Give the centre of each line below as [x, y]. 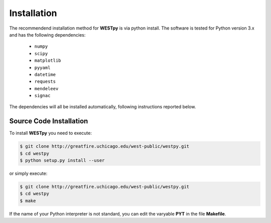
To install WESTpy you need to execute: [51, 133]
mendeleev [46, 88]
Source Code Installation [49, 121]
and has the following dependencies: [47, 35]
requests [45, 82]
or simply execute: [28, 173]
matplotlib [48, 61]
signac [42, 96]
